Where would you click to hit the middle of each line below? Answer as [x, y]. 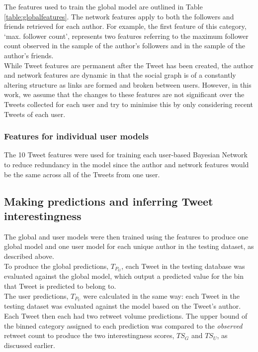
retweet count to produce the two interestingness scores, [89, 335]
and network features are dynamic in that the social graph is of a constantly [120, 75]
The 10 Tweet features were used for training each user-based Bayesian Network [126, 155]
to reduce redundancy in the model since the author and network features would [127, 164]
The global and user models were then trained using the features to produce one [126, 236]
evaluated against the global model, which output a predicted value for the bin [124, 276]
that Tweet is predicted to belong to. [60, 286]
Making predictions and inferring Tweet [109, 201]
